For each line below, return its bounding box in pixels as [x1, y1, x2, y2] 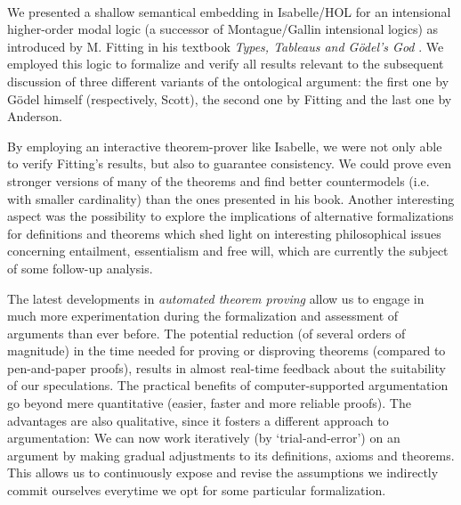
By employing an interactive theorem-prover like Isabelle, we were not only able [7, 136, 442, 155]
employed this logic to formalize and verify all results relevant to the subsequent [7, 54, 444, 73]
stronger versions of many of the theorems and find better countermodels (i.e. [7, 171, 430, 190]
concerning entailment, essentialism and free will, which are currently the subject [7, 241, 449, 260]
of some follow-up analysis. [7, 258, 153, 277]
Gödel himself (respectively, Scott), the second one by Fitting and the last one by [7, 89, 452, 108]
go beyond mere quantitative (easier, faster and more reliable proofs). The [7, 394, 411, 412]
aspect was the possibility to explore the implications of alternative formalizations [7, 207, 454, 225]
